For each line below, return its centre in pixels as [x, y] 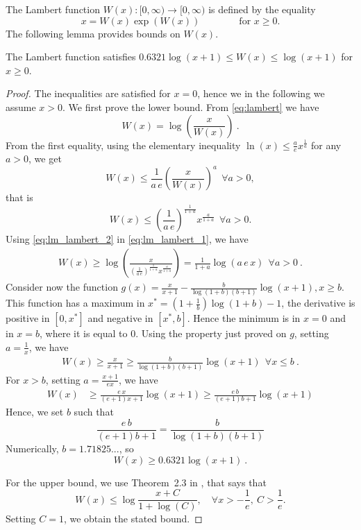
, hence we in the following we [261, 93]
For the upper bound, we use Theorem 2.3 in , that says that [136, 482]
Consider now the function [62, 287]
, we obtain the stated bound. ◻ [133, 519]
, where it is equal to [84, 333]
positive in [28, 318]
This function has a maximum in [75, 303]
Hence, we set [35, 412]
